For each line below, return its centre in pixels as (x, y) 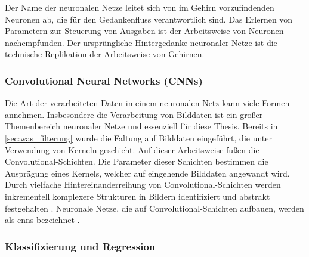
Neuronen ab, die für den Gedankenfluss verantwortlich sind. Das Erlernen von (149, 19)
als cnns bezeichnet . (42, 220)
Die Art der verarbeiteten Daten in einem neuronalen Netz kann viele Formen (147, 103)
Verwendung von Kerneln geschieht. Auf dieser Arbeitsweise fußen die (132, 149)
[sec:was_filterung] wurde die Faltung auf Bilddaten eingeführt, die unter (138, 137)
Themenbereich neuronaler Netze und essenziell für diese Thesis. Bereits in (141, 126)
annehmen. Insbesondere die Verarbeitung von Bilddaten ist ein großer (134, 114)
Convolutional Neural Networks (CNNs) (104, 80)
